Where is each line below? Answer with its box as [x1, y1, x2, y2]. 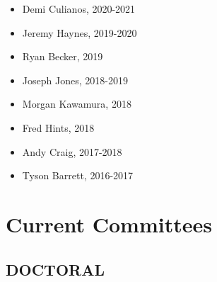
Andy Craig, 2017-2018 [22, 144, 122, 159]
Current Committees [6, 209, 212, 238]
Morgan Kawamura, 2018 [22, 96, 131, 111]
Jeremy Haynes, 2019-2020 [22, 25, 137, 40]
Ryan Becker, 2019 [22, 49, 103, 64]
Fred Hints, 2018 [22, 120, 95, 135]
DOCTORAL [6, 258, 105, 280]
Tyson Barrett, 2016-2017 [22, 168, 134, 183]
